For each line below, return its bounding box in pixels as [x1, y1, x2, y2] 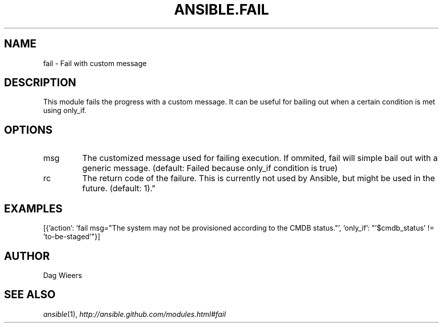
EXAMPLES [4, 202, 63, 215]
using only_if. [43, 106, 86, 115]
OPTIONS [4, 123, 53, 136]
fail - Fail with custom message [43, 59, 147, 68]
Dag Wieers [43, 270, 82, 280]
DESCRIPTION [4, 76, 76, 89]
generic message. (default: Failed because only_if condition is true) [82, 163, 338, 174]
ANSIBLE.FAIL [174, 1, 269, 18]
